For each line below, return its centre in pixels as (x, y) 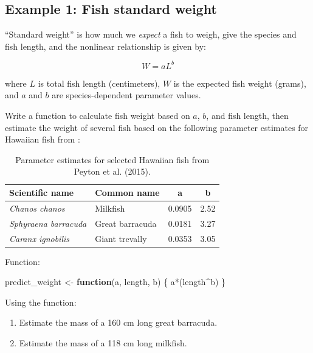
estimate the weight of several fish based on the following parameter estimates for (157, 127)
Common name (127, 193)
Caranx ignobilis (40, 238)
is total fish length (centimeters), (99, 83)
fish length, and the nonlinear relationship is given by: (105, 46)
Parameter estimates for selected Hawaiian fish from (112, 159)
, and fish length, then (247, 116)
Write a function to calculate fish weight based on (98, 116)
